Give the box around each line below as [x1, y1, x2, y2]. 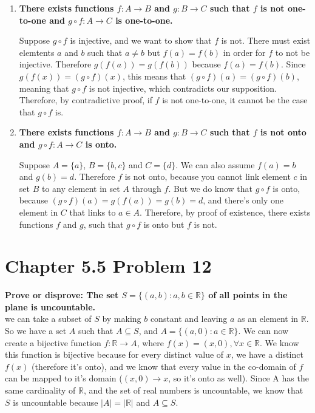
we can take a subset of [5, 312, 92, 325]
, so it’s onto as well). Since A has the [168, 372, 309, 384]
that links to [69, 205, 116, 218]
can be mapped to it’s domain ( [5, 372, 123, 384]
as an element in [237, 312, 299, 325]
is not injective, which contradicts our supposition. [89, 81, 277, 94]
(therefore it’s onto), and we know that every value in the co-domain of [32, 360, 296, 372]
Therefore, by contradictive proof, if [19, 94, 152, 106]
